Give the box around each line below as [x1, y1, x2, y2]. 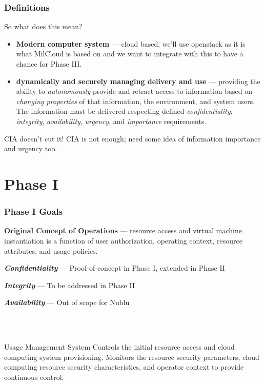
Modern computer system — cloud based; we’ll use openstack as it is [16, 38, 246, 49]
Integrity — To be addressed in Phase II [4, 279, 135, 290]
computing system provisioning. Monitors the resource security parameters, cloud [4, 351, 259, 362]
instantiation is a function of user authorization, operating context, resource [4, 235, 242, 246]
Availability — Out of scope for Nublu [4, 297, 130, 308]
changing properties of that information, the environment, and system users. [16, 95, 255, 106]
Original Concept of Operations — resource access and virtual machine [4, 225, 242, 236]
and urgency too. [4, 143, 57, 154]
